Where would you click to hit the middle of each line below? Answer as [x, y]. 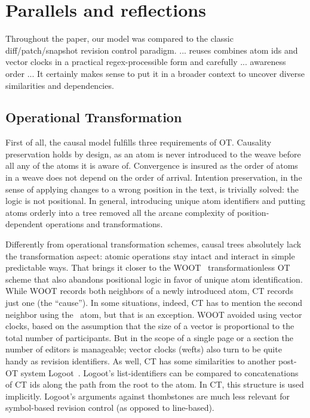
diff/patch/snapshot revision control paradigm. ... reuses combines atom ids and [152, 50]
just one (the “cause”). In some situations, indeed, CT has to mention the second [154, 303]
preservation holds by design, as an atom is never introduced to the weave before [153, 154]
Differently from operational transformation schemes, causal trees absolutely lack [154, 244]
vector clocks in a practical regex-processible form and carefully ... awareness [146, 62]
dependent [24, 224]
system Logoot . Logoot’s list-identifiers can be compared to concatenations [159, 372]
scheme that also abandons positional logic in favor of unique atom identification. [154, 279]
